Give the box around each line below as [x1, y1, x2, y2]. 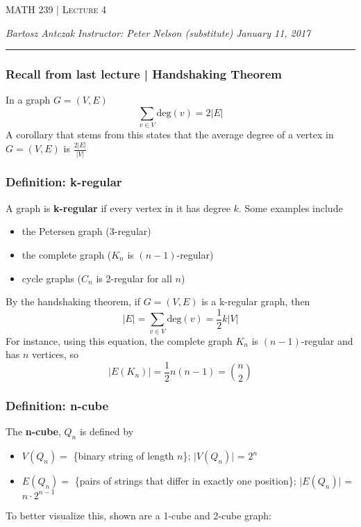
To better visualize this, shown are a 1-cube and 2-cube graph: [6, 508, 272, 522]
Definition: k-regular [6, 173, 122, 190]
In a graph [6, 92, 51, 107]
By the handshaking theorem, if [6, 294, 140, 309]
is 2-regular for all [96, 270, 172, 285]
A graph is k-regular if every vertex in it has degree [6, 200, 230, 215]
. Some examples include [238, 200, 343, 215]
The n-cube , [6, 424, 61, 439]
